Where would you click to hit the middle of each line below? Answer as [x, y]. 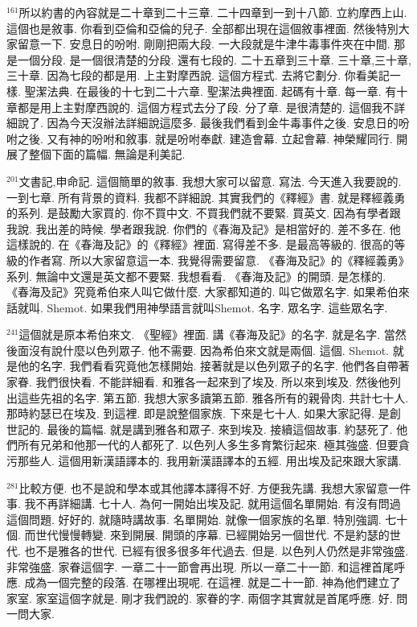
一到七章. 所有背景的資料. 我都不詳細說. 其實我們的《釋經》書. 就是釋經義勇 [206, 197]
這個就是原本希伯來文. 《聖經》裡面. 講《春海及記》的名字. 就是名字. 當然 [213, 334]
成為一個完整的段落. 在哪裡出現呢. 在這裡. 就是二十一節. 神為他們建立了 [213, 582]
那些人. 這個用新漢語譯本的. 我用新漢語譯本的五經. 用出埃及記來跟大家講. [209, 461]
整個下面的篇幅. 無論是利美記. [107, 154]
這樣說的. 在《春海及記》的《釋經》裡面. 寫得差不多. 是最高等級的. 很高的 [200, 244]
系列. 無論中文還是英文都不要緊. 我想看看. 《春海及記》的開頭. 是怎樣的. [196, 276]
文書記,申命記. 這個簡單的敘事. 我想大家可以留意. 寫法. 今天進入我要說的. [210, 181]
